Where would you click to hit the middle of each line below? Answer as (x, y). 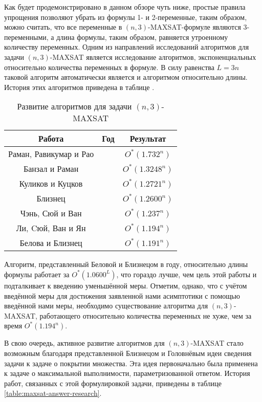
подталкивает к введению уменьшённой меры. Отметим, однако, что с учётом (126, 285)
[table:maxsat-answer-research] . (53, 393)
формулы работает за (37, 274)
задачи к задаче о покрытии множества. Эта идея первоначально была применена (131, 363)
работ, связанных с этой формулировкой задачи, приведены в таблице (113, 383)
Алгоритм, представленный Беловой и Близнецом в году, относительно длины (126, 264)
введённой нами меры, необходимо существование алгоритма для (106, 306)
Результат (148, 139)
